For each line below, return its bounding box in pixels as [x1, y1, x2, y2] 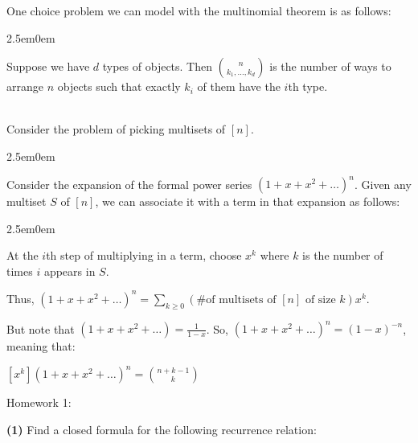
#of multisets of [196, 293, 277, 306]
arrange [6, 78, 43, 95]
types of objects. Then [102, 58, 213, 75]
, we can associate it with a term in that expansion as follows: [95, 193, 400, 210]
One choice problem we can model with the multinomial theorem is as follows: [6, 2, 391, 18]
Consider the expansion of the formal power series [6, 175, 252, 192]
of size [305, 293, 336, 306]
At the [6, 247, 39, 264]
